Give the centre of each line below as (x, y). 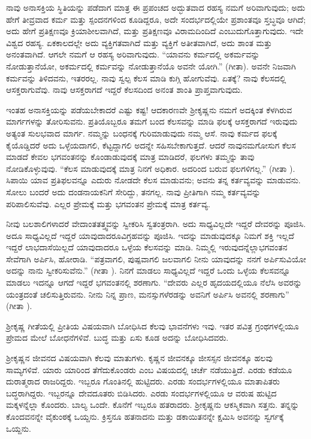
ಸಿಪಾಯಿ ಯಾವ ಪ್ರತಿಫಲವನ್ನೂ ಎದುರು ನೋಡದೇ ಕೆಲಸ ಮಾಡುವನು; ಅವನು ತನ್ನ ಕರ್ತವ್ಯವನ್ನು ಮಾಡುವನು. (153, 180)
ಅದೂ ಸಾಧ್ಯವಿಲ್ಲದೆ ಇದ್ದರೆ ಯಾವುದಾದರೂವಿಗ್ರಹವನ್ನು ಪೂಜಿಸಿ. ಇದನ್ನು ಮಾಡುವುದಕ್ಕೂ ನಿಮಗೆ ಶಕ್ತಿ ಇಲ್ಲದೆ (150, 235)
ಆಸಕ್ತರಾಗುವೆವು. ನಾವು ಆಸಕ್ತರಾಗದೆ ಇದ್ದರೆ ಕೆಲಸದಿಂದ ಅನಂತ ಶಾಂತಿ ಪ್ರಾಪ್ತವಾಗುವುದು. (124, 90)
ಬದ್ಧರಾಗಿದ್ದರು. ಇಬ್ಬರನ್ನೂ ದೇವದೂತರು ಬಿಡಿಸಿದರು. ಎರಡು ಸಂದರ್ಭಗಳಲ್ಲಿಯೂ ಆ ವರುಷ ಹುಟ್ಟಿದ (141, 393)
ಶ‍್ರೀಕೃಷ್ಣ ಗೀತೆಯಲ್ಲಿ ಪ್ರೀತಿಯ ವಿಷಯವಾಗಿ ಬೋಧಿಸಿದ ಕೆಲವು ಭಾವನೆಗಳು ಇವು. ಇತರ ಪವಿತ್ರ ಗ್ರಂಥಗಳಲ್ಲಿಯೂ (153, 326)
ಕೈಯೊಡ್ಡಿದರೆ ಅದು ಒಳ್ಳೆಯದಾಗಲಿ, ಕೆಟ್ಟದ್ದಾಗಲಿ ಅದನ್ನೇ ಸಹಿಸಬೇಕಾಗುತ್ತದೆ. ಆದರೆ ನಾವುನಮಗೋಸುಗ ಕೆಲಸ (151, 145)
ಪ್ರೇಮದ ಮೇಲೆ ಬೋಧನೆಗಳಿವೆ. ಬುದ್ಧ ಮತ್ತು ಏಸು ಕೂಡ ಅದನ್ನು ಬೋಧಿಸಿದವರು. (117, 337)
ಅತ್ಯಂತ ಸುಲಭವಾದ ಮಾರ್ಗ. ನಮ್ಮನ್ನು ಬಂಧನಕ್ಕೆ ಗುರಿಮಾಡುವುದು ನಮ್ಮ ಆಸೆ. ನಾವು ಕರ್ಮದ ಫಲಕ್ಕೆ (142, 133)
